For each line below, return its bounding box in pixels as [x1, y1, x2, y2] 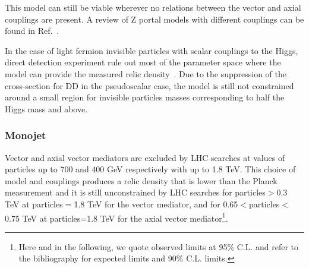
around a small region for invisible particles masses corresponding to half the [5, 91, 285, 103]
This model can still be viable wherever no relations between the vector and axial [5, 1, 301, 13]
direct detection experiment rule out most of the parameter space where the [5, 56, 281, 68]
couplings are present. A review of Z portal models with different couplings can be [5, 12, 304, 25]
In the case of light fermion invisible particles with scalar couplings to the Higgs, [5, 44, 298, 56]
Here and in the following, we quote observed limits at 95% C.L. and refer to [18, 240, 299, 253]
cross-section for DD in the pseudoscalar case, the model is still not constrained [5, 79, 294, 92]
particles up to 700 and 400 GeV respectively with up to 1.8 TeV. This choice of [5, 163, 296, 175]
